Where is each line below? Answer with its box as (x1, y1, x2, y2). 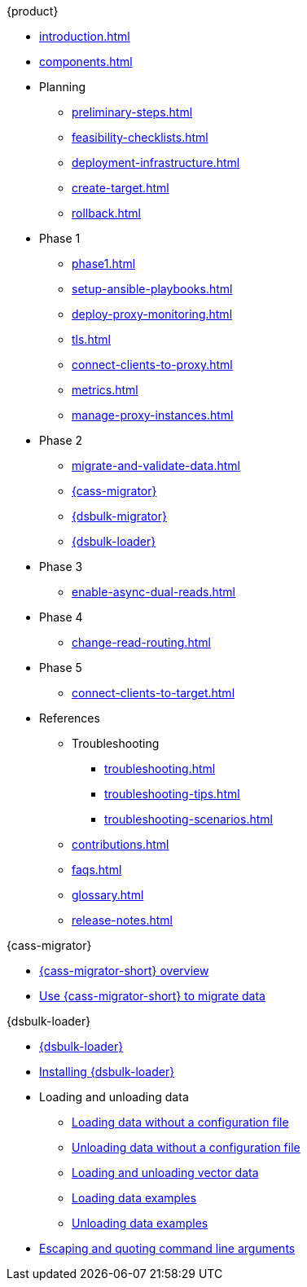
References (39, 711, 100, 725)
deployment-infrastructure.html (72, 156, 240, 169)
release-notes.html (72, 913, 173, 927)
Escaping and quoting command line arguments (39, 1241, 296, 1255)
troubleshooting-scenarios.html (104, 812, 273, 826)
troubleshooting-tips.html (104, 787, 240, 801)
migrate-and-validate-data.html (72, 459, 240, 472)
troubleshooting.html (104, 762, 216, 775)
